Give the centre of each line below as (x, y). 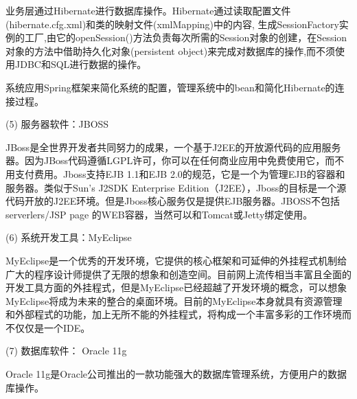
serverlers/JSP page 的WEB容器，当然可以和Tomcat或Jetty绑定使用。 (159, 214)
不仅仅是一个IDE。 (48, 327)
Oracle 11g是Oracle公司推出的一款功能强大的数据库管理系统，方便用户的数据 (176, 374)
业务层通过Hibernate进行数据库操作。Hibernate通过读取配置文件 (148, 10)
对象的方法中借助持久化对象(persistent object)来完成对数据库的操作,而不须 (171, 50)
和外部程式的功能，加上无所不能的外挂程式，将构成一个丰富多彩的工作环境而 (178, 314)
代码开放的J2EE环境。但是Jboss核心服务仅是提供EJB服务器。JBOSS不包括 (173, 201)
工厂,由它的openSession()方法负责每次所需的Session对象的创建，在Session (186, 37)
